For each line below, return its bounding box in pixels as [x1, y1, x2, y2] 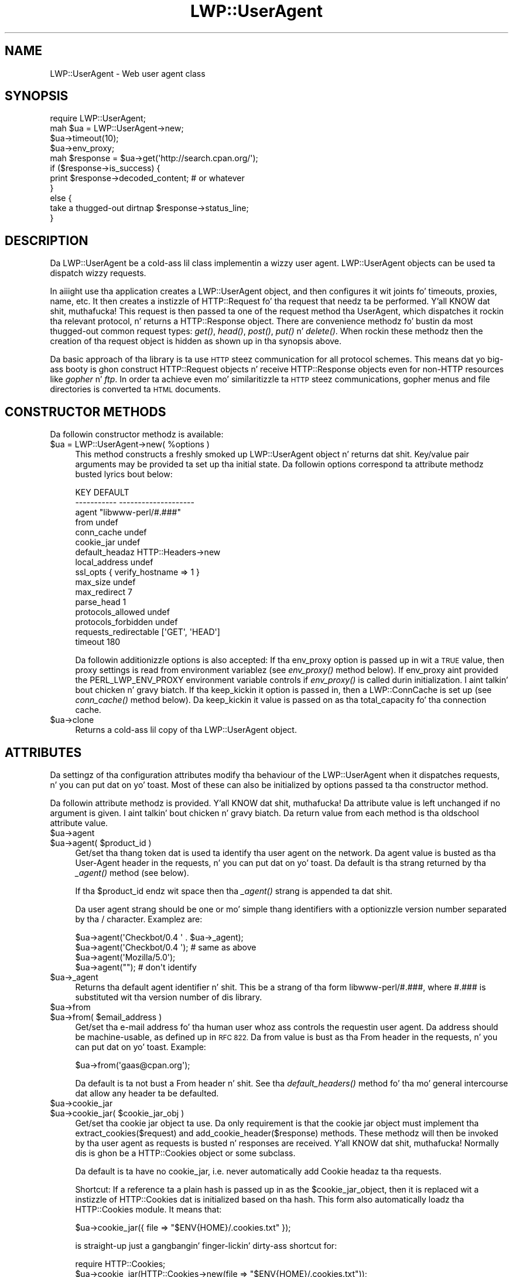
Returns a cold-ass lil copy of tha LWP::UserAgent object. [75, 725, 297, 735]
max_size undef [75, 577, 136, 587]
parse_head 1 [75, 597, 126, 607]
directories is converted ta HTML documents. [50, 384, 221, 395]
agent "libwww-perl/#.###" [75, 507, 181, 518]
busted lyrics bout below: [75, 469, 173, 480]
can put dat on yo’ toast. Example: [75, 1041, 206, 1052]
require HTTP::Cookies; [75, 1258, 166, 1269]
